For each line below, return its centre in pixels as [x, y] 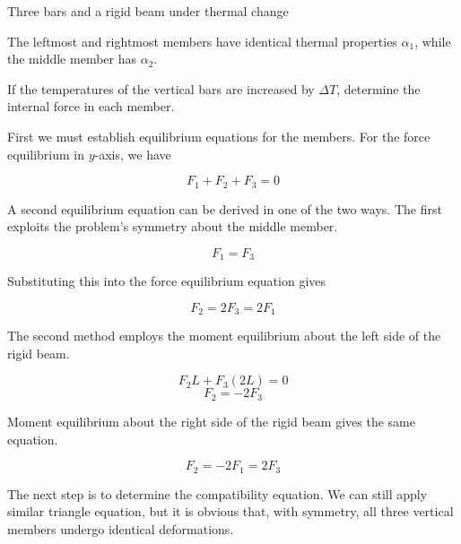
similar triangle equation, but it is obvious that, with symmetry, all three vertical [230, 511]
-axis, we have [133, 154]
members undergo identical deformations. [121, 528]
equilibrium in [46, 154]
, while [433, 41]
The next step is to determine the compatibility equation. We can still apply [217, 493]
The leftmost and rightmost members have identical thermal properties [202, 41]
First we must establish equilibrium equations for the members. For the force [219, 136]
